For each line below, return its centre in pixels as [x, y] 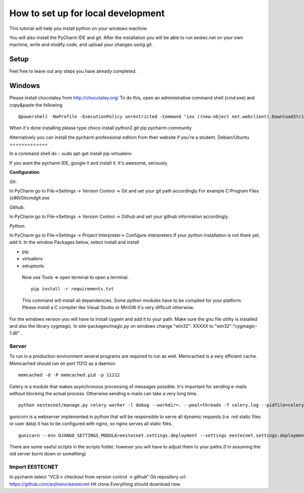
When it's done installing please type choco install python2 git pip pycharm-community [101, 128]
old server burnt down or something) [48, 454]
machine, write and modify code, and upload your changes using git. [81, 45]
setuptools [33, 266]
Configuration [25, 172]
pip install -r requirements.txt [72, 289]
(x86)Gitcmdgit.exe [30, 198]
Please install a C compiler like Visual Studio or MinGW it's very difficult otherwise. [108, 308]
